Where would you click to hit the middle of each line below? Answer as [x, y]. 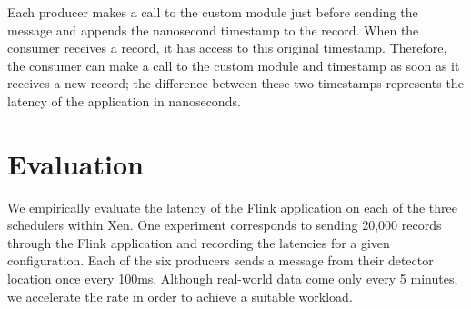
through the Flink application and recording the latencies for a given [199, 242]
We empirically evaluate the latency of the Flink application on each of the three [232, 207]
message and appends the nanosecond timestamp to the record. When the [213, 30]
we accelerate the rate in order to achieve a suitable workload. [180, 296]
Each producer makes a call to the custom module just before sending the [213, 12]
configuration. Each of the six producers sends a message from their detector [220, 260]
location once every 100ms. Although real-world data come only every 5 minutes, [233, 279]
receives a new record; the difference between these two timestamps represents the [235, 83]
